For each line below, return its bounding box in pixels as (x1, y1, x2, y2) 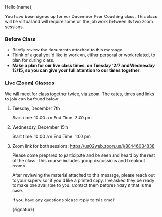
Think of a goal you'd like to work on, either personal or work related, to (12, 52, 155, 58)
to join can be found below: (5, 96, 60, 101)
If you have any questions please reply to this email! (12, 197, 116, 203)
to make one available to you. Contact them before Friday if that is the (12, 182, 152, 188)
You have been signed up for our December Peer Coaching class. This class (5, 14, 158, 19)
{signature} (12, 206, 35, 212)
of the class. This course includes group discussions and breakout (12, 157, 145, 163)
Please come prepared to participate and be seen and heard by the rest (12, 152, 155, 158)
